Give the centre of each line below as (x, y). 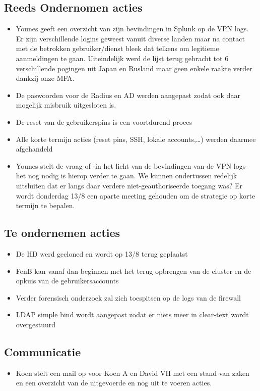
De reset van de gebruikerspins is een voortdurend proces (104, 121)
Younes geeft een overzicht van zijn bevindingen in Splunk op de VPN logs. (132, 29)
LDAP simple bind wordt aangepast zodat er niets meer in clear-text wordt (132, 314)
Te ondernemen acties (62, 233)
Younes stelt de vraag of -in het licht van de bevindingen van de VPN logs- (132, 165)
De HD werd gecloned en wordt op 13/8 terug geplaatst (102, 253)
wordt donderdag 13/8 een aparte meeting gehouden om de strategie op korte (136, 195)
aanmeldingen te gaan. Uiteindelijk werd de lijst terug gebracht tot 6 (122, 58)
